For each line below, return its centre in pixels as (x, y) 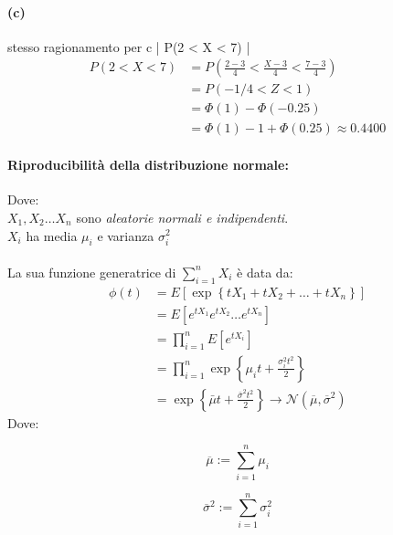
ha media (52, 235)
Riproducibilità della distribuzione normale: (148, 165)
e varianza (126, 235)
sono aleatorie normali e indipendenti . (182, 217)
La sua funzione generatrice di (92, 272)
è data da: (265, 272)
